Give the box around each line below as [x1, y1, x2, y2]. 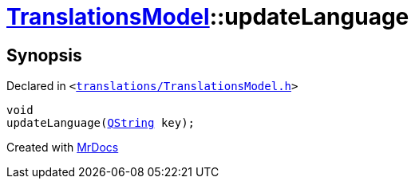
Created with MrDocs [6, 140, 119, 155]
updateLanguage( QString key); [6, 116, 196, 130]
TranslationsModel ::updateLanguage [6, 3, 409, 30]
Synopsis [6, 45, 82, 65]
